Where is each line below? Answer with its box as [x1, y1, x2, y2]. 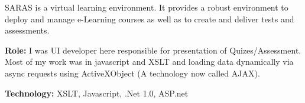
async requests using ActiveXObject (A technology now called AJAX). [5, 67, 260, 79]
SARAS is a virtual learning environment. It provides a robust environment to [5, 1, 288, 13]
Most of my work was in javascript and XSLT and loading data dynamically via [5, 55, 294, 68]
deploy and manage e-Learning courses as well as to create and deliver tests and [5, 12, 294, 25]
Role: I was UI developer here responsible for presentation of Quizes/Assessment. [5, 44, 301, 56]
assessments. [5, 24, 50, 36]
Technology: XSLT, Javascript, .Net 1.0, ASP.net [5, 87, 189, 99]
